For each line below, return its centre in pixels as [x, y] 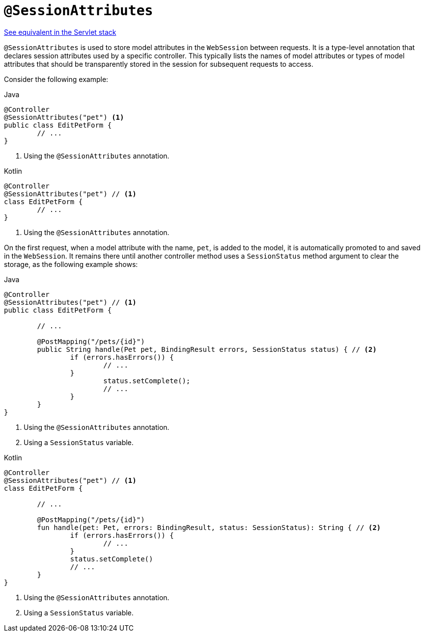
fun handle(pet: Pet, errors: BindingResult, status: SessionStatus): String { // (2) [209, 527]
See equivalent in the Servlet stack [60, 32]
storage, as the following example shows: [71, 264]
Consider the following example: [56, 79]
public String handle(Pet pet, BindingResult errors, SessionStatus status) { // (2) [207, 349]
